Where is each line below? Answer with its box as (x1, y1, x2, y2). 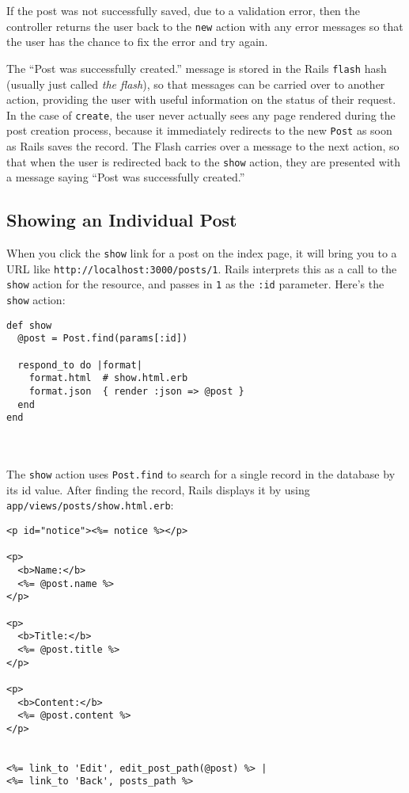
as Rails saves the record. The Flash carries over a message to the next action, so (6, 138, 400, 154)
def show (6, 319, 52, 331)
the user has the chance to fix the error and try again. (6, 33, 268, 50)
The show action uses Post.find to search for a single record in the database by (6, 466, 396, 482)
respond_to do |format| (17, 359, 142, 371)
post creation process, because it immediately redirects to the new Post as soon (6, 122, 392, 139)
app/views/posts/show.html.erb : (6, 497, 174, 513)
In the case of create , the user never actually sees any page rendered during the (6, 106, 396, 123)
